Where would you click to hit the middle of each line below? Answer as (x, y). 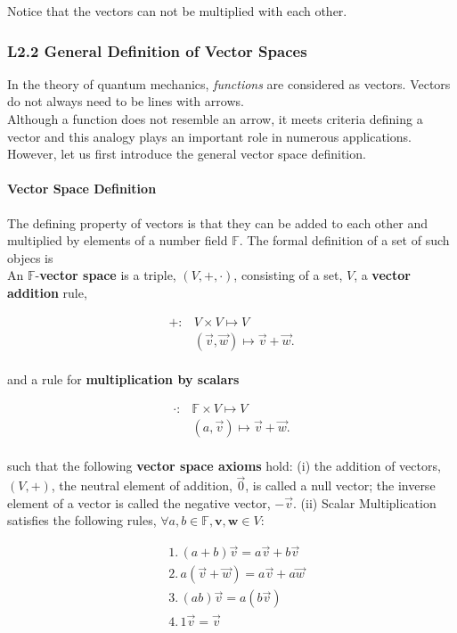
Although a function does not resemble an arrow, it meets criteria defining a (215, 119)
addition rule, (47, 292)
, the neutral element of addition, (142, 485)
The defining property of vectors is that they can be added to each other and (218, 222)
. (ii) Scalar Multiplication (365, 502)
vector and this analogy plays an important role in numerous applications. (209, 136)
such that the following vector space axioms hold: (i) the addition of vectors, (224, 466)
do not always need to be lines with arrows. (126, 101)
